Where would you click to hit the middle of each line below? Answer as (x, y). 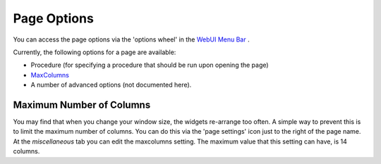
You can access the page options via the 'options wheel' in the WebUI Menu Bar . (131, 39)
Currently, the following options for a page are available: (95, 52)
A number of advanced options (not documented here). (111, 85)
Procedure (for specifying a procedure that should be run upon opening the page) (150, 65)
